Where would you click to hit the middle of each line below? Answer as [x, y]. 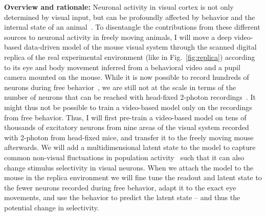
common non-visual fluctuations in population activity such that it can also [124, 157]
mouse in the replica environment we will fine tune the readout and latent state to [133, 177]
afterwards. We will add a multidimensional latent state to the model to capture [130, 147]
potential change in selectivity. [52, 207]
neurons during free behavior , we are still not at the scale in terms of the [120, 87]
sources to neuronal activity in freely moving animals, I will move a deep [118, 37]
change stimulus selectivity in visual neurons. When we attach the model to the [129, 167]
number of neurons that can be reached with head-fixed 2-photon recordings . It [130, 97]
